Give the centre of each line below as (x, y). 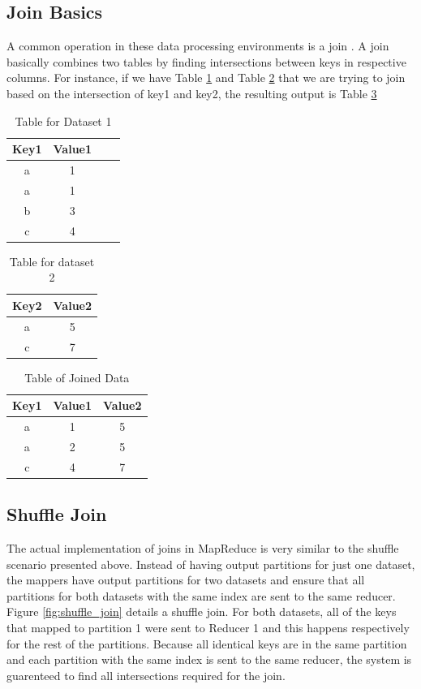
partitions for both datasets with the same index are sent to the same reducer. (201, 595)
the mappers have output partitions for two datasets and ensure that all (186, 580)
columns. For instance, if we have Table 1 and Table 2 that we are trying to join (206, 78)
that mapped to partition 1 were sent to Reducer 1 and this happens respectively (208, 627)
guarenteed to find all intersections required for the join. (146, 675)
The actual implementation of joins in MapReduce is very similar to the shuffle (203, 548)
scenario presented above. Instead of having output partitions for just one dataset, (211, 564)
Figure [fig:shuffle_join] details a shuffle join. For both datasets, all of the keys (202, 611)
